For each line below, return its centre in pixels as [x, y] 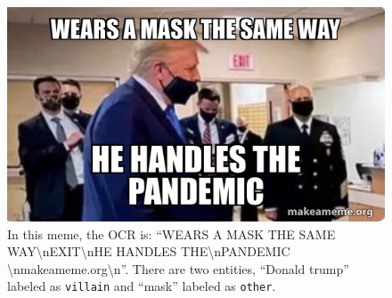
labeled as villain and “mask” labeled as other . [142, 286]
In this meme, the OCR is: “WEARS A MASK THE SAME [171, 234]
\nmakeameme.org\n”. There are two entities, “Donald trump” [178, 268]
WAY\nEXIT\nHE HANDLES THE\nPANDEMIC [149, 251]
